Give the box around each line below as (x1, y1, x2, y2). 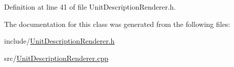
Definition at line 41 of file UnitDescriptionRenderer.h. (4, 2, 176, 12)
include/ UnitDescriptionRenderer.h (4, 36, 115, 46)
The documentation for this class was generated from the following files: (4, 18, 230, 29)
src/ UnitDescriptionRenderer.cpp (4, 52, 108, 63)
